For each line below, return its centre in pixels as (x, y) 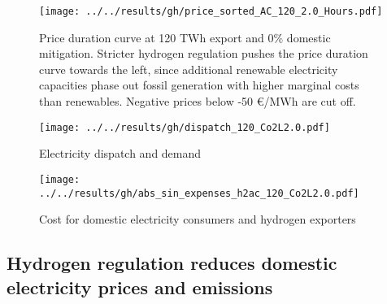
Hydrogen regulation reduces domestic (172, 263)
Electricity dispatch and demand (120, 153)
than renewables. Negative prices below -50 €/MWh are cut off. (198, 101)
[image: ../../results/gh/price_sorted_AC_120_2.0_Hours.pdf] (211, 11)
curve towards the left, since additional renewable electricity (189, 69)
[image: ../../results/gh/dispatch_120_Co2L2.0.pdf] (185, 127)
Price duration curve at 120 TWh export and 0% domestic (185, 37)
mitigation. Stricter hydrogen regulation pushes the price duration (204, 53)
